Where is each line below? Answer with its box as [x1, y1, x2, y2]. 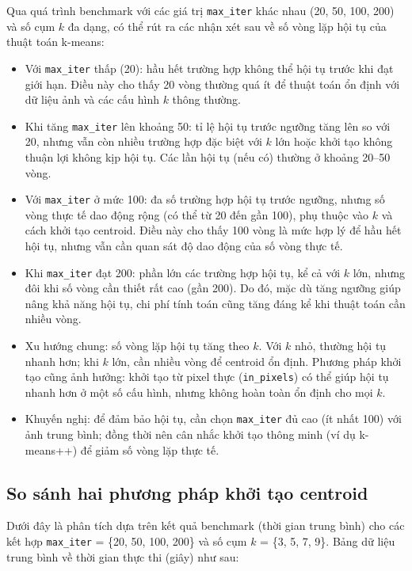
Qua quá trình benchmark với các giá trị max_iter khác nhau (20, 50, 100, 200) [6, 2, 395, 18]
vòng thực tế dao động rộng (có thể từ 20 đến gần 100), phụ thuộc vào [25, 206, 369, 223]
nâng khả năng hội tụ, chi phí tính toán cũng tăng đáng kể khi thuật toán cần [25, 295, 406, 311]
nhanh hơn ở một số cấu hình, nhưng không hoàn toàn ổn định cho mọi [25, 383, 373, 400]
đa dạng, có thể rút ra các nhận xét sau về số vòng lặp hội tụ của [67, 17, 387, 34]
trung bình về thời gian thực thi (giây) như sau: [6, 548, 239, 565]
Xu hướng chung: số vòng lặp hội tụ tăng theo [25, 337, 250, 353]
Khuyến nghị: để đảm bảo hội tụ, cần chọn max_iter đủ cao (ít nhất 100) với [25, 410, 402, 427]
